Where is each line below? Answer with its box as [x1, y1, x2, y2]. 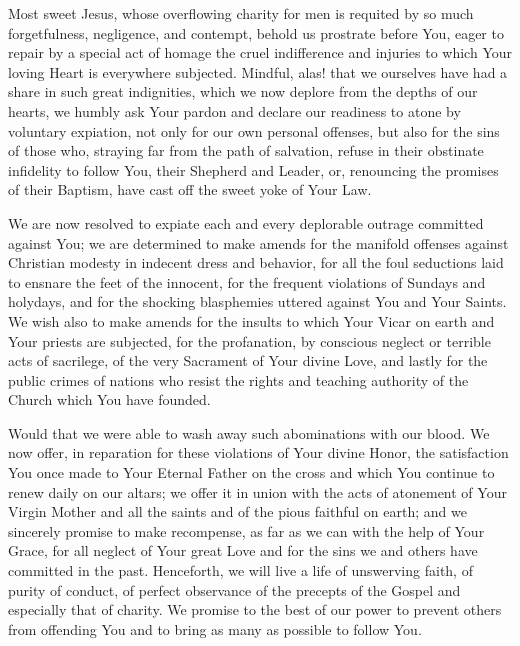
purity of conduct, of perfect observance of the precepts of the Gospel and [8, 579, 461, 600]
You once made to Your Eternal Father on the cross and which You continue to [8, 462, 495, 483]
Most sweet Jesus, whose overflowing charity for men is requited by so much [8, 3, 474, 23]
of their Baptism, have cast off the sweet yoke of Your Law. [8, 179, 372, 200]
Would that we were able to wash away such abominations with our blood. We [8, 422, 490, 443]
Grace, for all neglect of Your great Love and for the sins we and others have [8, 540, 478, 561]
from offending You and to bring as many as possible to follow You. [8, 618, 422, 639]
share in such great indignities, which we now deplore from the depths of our [8, 81, 478, 102]
